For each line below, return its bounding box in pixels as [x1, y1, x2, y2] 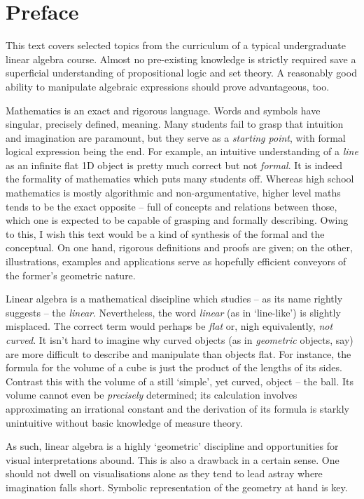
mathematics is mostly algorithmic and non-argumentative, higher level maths [6, 185, 341, 200]
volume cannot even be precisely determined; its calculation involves [6, 387, 297, 402]
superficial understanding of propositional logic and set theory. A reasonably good [6, 65, 357, 80]
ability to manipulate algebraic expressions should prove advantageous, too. [6, 79, 330, 93]
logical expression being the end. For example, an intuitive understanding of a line [6, 144, 358, 159]
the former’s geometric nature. [6, 267, 136, 282]
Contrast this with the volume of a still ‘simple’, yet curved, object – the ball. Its [6, 373, 354, 388]
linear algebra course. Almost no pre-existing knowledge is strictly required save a [6, 51, 356, 66]
